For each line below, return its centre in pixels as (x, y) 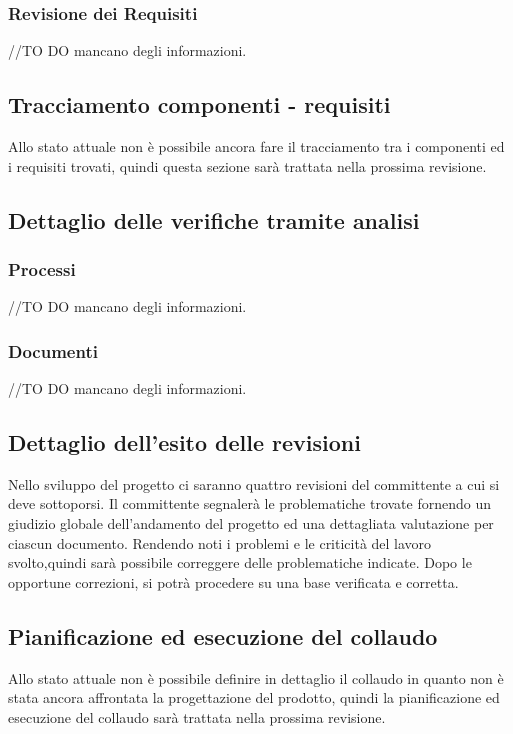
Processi (42, 268)
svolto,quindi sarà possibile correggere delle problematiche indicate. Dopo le (240, 562)
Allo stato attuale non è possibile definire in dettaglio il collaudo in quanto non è (256, 677)
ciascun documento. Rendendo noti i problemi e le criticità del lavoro (220, 542)
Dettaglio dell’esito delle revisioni (184, 442)
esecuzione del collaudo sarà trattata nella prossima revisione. (197, 716)
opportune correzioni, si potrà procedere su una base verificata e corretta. (233, 581)
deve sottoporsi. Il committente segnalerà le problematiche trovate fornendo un (250, 503)
